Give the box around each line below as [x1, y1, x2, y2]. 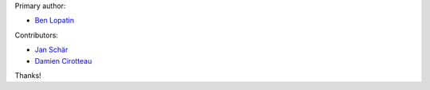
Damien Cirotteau [34, 56, 92, 65]
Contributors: [14, 30, 59, 40]
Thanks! [14, 70, 41, 80]
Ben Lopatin [34, 16, 75, 25]
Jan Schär [34, 45, 68, 55]
